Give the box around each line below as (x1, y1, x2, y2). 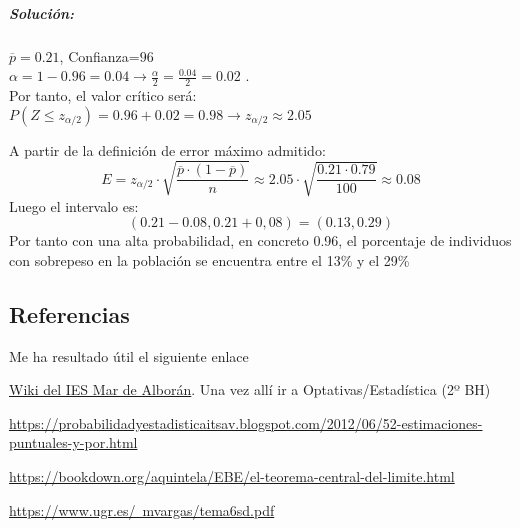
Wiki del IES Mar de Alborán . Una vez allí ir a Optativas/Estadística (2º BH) (9, 379, 491, 400)
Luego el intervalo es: (9, 195, 139, 216)
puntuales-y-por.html (9, 432, 138, 453)
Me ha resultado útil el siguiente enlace (9, 345, 249, 366)
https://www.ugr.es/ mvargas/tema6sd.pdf (9, 499, 275, 520)
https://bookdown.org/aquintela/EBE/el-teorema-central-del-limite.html (9, 466, 455, 487)
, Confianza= (59, 45, 140, 66)
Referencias (9, 298, 130, 329)
